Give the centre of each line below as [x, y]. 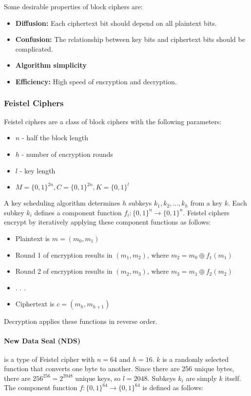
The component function [41, 387]
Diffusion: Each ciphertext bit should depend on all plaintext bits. [116, 23]
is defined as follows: [173, 387]
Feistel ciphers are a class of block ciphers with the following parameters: [113, 121]
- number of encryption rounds [67, 154]
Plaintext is [33, 238]
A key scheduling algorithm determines [62, 203]
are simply [201, 378]
